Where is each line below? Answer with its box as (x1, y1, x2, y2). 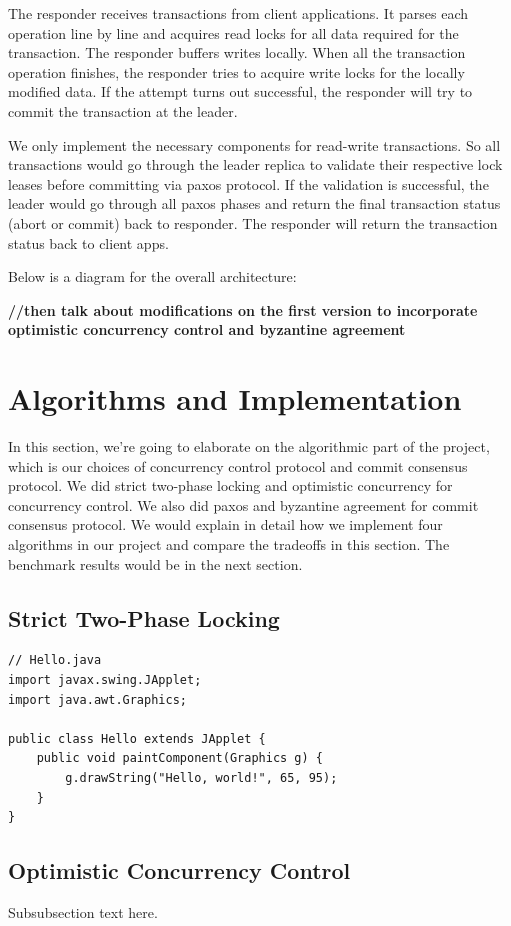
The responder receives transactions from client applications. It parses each (8, 3, 469, 23)
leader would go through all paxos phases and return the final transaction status (8, 193, 501, 214)
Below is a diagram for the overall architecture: (8, 266, 297, 287)
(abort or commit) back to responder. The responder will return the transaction (8, 212, 498, 233)
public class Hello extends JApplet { (8, 731, 266, 746)
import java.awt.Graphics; (8, 692, 187, 707)
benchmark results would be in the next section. (8, 553, 303, 574)
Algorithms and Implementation (8, 378, 462, 419)
